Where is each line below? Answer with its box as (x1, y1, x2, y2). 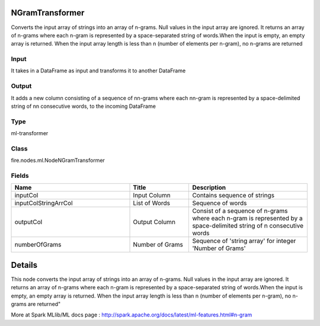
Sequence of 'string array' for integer (192, 237, 296, 245)
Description (192, 184, 226, 192)
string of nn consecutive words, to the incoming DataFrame (11, 103, 156, 110)
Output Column (133, 218, 176, 226)
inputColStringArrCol (14, 199, 73, 207)
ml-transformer (11, 130, 49, 137)
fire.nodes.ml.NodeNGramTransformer (11, 157, 105, 164)
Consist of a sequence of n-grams (192, 207, 288, 215)
